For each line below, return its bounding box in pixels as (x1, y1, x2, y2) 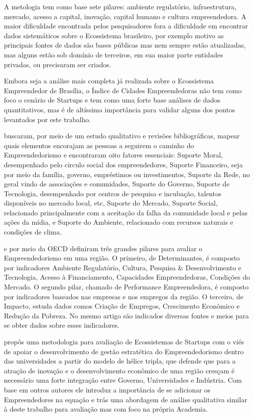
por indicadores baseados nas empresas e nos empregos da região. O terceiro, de (4, 291, 244, 301)
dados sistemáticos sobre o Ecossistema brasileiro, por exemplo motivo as (4, 30, 224, 40)
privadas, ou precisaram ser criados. (4, 59, 111, 69)
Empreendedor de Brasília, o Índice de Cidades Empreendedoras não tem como (4, 85, 242, 95)
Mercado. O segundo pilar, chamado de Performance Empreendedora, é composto (4, 282, 249, 292)
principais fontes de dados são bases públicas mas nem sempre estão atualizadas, (4, 40, 246, 50)
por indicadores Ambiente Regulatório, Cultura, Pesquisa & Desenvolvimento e (4, 262, 242, 272)
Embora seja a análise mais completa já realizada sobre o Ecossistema (4, 76, 214, 86)
